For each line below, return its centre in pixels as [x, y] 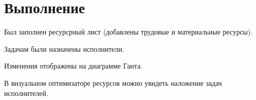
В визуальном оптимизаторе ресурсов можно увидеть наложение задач [113, 82]
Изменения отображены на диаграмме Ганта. [73, 66]
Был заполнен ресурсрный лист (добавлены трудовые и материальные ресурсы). [129, 32]
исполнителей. [26, 93]
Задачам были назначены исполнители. [64, 48]
